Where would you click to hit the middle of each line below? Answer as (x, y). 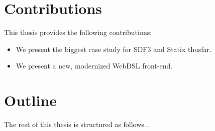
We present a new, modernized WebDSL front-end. (94, 66)
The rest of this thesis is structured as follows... (77, 124)
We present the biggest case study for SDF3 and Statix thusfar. (114, 49)
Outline (31, 100)
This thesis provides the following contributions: (78, 32)
